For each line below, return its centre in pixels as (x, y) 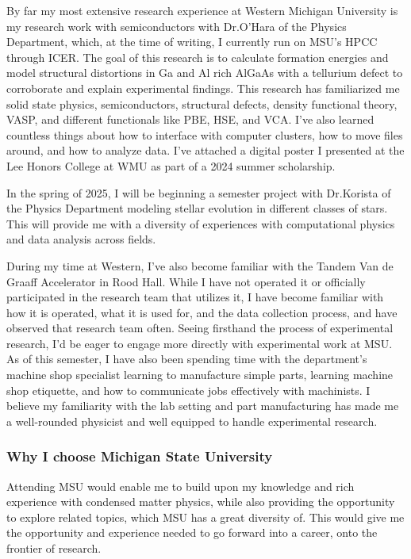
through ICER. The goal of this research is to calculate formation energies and (198, 57)
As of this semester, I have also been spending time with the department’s (187, 359)
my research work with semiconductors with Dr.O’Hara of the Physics (177, 26)
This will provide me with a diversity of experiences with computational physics (201, 223)
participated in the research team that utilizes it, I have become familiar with (195, 297)
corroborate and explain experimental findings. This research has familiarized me (203, 88)
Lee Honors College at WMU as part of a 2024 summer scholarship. (171, 165)
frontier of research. (54, 548)
